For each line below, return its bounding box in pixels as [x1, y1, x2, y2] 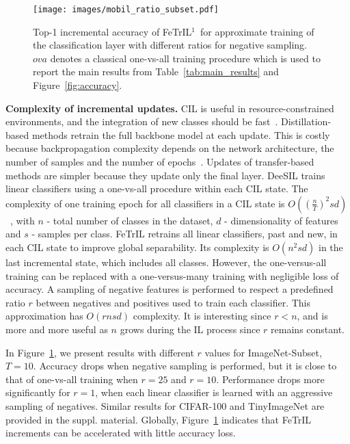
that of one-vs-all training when [5, 371, 138, 386]
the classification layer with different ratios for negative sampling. [33, 38, 308, 52]
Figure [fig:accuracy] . [33, 78, 122, 92]
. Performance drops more [216, 371, 325, 386]
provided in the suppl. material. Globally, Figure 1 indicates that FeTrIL [5, 412, 312, 426]
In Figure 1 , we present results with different [5, 345, 194, 359]
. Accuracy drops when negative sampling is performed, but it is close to [33, 358, 337, 373]
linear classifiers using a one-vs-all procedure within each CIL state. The [5, 181, 308, 196]
